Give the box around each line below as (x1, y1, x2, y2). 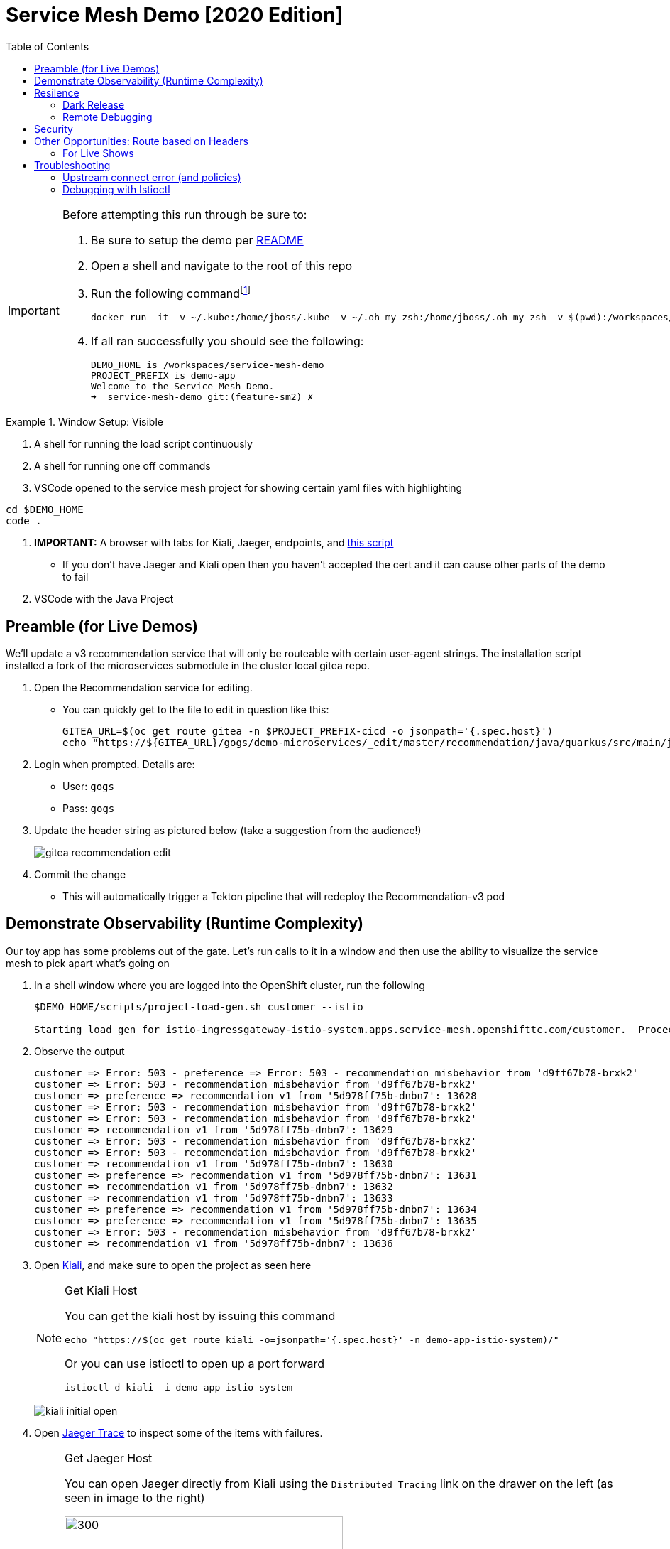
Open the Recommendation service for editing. (34, 681, 253, 693)
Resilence (34, 86, 79, 99)
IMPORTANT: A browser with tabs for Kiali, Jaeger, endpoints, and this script (34, 536, 394, 549)
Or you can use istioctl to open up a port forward (65, 1356, 325, 1371)
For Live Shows (62, 146, 134, 159)
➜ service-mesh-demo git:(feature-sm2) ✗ (90, 392, 314, 403)
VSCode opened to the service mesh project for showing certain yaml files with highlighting (34, 482, 463, 495)
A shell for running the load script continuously (34, 438, 253, 450)
